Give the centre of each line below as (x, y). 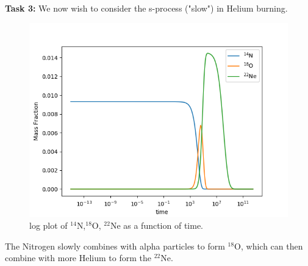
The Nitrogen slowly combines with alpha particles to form (115, 246)
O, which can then (269, 246)
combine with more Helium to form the (78, 258)
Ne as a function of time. (157, 225)
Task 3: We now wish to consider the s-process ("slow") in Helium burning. (146, 8)
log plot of (48, 225)
